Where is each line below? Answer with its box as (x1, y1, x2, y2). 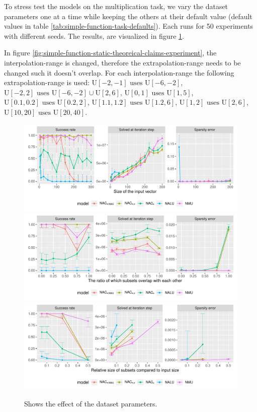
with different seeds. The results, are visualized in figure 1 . (4, 30, 184, 41)
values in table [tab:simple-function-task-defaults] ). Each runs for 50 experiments (4, 21, 253, 31)
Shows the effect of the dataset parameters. (24, 398, 157, 409)
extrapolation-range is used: (4, 77, 90, 88)
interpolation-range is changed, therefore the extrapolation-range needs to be (4, 57, 241, 67)
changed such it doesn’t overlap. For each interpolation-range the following (4, 67, 234, 78)
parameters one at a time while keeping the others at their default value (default (4, 11, 252, 21)
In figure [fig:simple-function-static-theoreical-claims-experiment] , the (4, 47, 217, 58)
